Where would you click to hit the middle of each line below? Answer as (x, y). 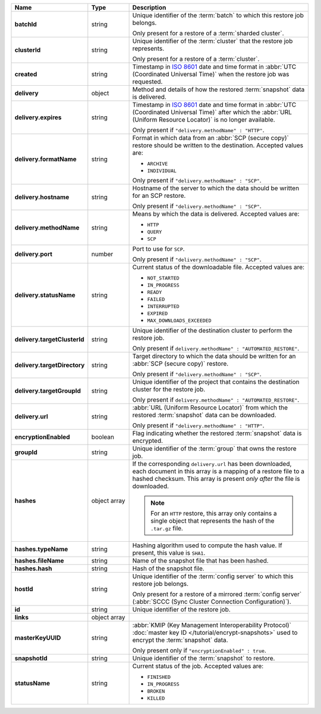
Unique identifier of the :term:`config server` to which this (213, 576)
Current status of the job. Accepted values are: (198, 666)
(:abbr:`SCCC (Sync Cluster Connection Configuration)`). (212, 602)
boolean (103, 437)
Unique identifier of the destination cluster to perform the (212, 330)
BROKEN (156, 691)
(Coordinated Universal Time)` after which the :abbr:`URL (212, 112)
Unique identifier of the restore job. (182, 609)
